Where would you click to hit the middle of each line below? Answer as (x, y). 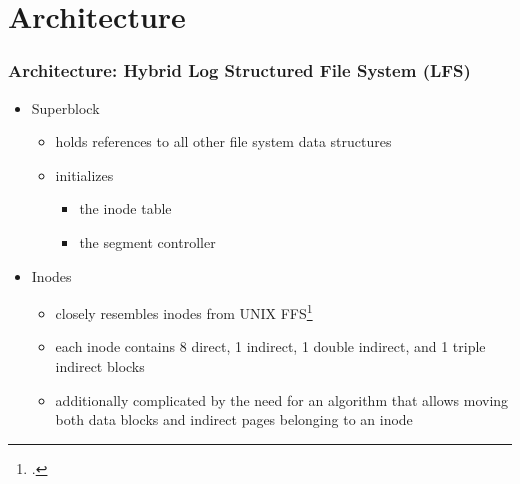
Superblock (65, 107)
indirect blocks (100, 366)
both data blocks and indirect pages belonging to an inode (234, 419)
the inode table (125, 208)
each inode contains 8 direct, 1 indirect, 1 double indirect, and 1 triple (270, 346)
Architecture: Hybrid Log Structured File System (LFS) (239, 70)
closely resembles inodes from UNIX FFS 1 (184, 311)
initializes (84, 174)
